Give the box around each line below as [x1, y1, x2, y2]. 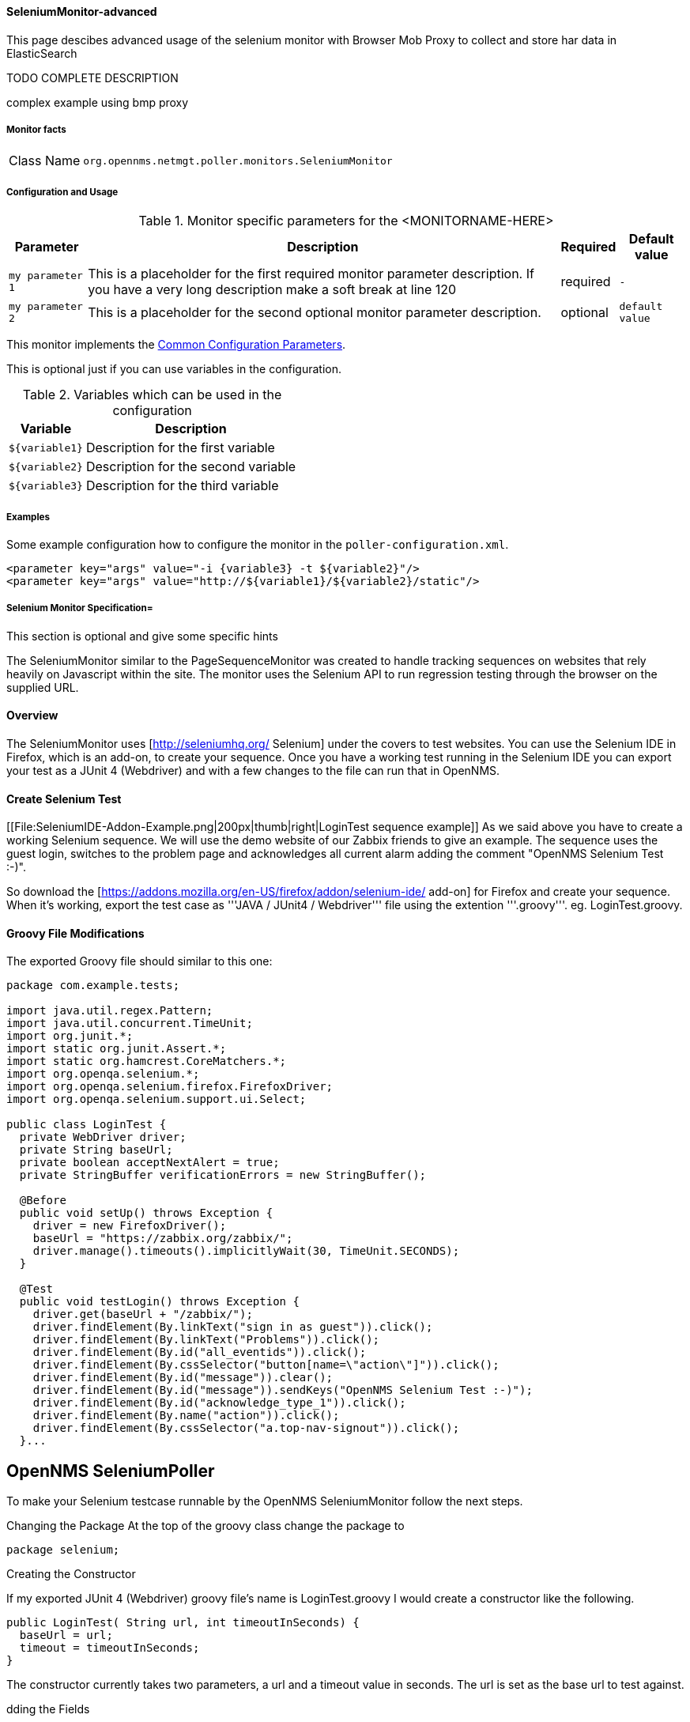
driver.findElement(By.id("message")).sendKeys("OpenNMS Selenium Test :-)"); [32, 1384, 533, 1397]
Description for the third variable [85, 478, 279, 494]
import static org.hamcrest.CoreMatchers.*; [6, 1055, 287, 1068]
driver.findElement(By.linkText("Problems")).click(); [32, 1333, 380, 1346]
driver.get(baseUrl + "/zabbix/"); [32, 1308, 253, 1321]
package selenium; [6, 1543, 120, 1557]
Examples [6, 511, 50, 523]
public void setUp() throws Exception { [19, 1207, 273, 1220]
